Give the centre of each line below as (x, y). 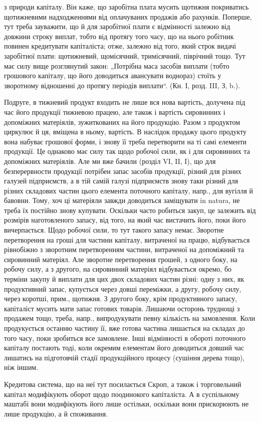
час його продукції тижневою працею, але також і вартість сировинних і (115, 112)
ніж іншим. (21, 367)
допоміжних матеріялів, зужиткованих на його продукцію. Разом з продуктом (122, 122)
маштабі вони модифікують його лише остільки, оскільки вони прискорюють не (126, 404)
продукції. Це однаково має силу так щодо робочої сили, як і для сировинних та (127, 151)
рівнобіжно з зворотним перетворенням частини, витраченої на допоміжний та (124, 249)
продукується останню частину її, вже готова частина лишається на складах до (124, 328)
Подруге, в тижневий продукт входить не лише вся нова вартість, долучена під (125, 102)
